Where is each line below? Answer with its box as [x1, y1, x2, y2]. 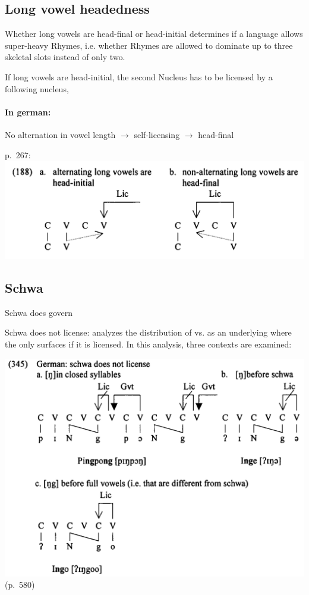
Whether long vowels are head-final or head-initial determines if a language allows [5, 27, 303, 40]
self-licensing [134, 128, 180, 140]
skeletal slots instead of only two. [5, 51, 125, 63]
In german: [5, 105, 51, 118]
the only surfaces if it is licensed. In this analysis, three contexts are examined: [5, 338, 292, 350]
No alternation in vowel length [5, 128, 116, 140]
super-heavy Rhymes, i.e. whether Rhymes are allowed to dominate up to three [5, 39, 293, 51]
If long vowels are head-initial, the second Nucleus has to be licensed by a [5, 70, 273, 83]
